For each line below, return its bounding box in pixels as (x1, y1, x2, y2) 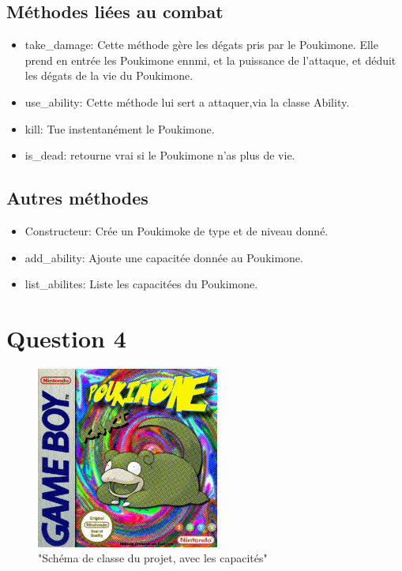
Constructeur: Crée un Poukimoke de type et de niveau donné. (24, 222, 329, 239)
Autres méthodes (6, 186, 148, 210)
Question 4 (6, 321, 126, 354)
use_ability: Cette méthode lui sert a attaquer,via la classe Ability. (24, 93, 350, 110)
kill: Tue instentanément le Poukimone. (24, 120, 215, 137)
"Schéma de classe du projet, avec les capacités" (38, 550, 268, 566)
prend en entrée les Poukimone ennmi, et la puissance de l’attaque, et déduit (24, 51, 396, 68)
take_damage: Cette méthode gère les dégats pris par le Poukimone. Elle (24, 36, 378, 53)
